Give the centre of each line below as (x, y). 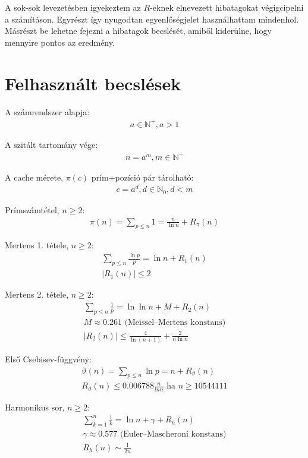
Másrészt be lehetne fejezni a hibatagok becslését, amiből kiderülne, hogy (138, 31)
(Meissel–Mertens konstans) (175, 323)
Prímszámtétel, (32, 209)
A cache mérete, (34, 177)
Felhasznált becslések (93, 83)
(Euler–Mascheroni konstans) (173, 435)
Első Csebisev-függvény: (48, 358)
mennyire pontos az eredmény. (60, 42)
